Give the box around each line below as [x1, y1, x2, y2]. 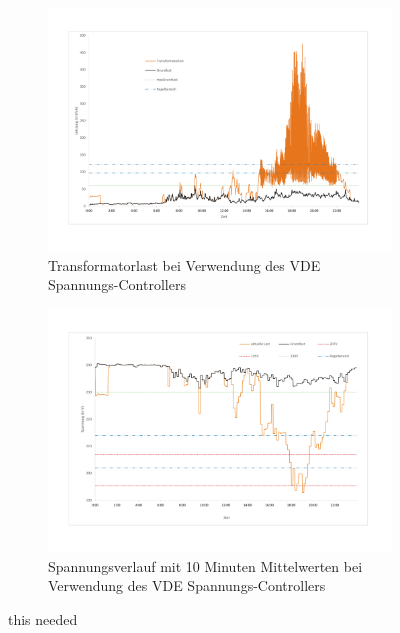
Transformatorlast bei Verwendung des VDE [48, 254, 321, 275]
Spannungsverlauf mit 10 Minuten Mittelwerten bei [48, 555, 363, 576]
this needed [8, 609, 78, 629]
